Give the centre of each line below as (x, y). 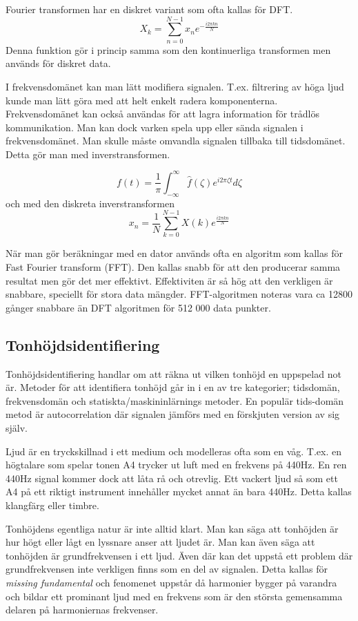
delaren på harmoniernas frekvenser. (82, 610)
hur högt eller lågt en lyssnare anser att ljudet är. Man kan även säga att (160, 542)
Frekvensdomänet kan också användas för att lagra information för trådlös (162, 114)
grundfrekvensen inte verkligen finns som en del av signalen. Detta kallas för (167, 569)
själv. (17, 428)
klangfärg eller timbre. (52, 505)
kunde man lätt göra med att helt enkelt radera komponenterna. (142, 100)
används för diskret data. (58, 63)
